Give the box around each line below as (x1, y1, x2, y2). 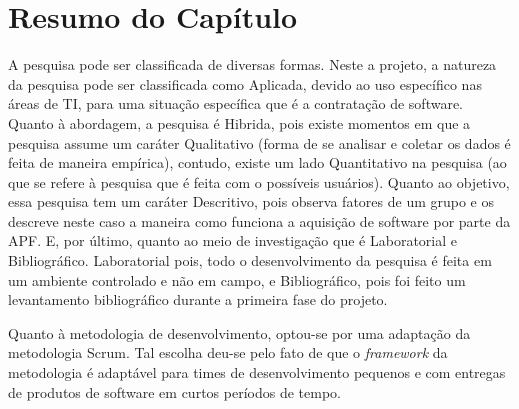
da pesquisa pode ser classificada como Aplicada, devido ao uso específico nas (8, 73, 482, 94)
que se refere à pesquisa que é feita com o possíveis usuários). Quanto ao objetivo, (8, 171, 510, 192)
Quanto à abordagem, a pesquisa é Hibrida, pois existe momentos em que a (8, 112, 471, 133)
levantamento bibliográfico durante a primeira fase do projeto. (8, 289, 388, 310)
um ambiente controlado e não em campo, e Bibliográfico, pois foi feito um (8, 269, 466, 290)
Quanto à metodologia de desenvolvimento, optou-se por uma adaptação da (8, 322, 471, 343)
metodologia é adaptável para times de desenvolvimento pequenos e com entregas (8, 362, 506, 383)
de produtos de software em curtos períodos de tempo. (8, 381, 341, 402)
